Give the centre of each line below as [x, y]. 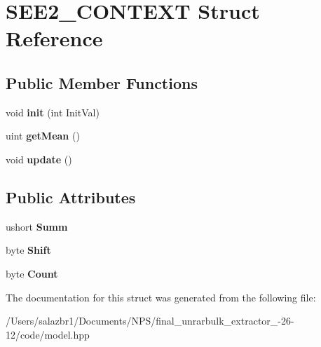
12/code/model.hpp [48, 334]
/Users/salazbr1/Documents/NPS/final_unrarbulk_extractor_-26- [150, 321]
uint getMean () [43, 136]
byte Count [32, 273]
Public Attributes [71, 197]
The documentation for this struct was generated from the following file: [161, 297]
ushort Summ [37, 226]
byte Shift [28, 250]
